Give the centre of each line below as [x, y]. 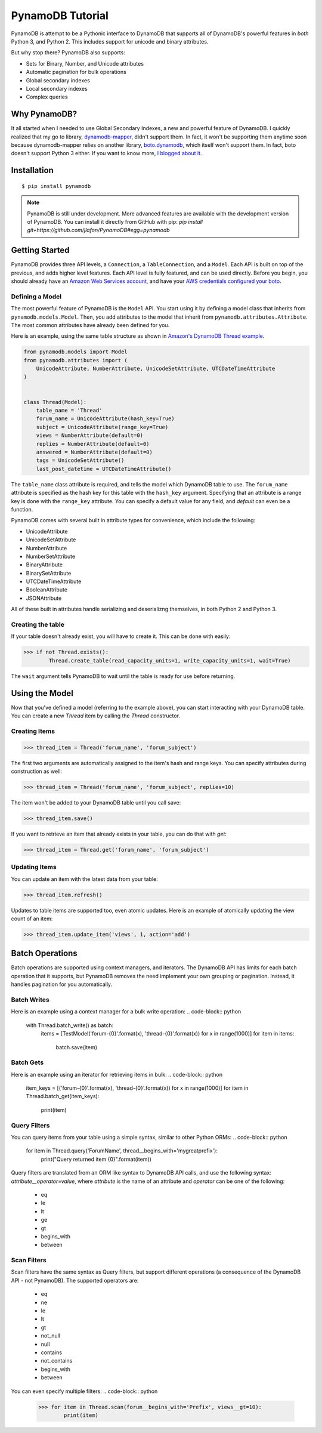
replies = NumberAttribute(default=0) [93, 444]
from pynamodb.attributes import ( [75, 360]
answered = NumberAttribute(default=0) [95, 452]
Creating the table [38, 625]
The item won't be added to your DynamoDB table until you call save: [96, 802]
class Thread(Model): [55, 402]
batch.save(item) [77, 1047]
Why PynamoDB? [44, 114]
